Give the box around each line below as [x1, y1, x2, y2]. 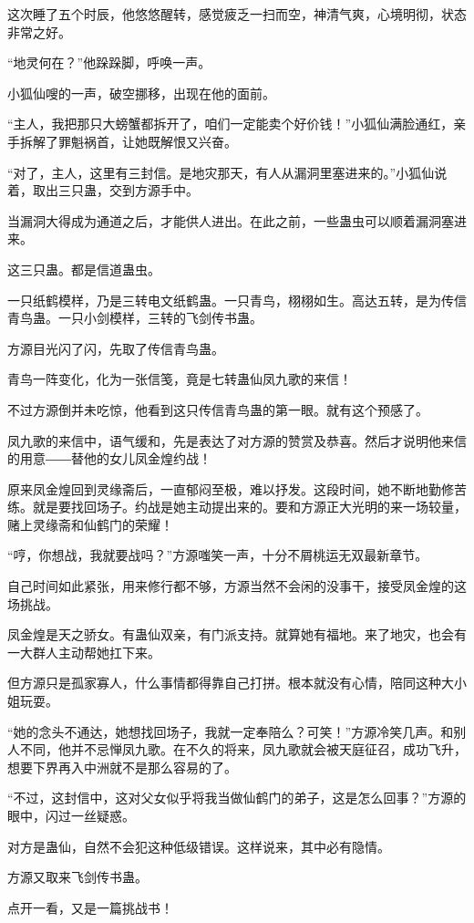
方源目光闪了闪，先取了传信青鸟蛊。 [7, 338, 224, 358]
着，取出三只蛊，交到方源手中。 [7, 181, 199, 200]
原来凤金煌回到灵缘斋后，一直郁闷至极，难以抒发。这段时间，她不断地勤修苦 [7, 479, 467, 498]
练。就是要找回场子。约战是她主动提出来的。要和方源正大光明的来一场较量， [7, 497, 467, 516]
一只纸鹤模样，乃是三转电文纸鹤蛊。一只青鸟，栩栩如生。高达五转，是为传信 [7, 290, 467, 309]
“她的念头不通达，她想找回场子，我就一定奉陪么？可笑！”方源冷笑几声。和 [7, 721, 454, 741]
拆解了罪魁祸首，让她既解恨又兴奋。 [19, 131, 237, 150]
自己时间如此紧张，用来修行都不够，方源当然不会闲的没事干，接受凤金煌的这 [7, 576, 467, 596]
